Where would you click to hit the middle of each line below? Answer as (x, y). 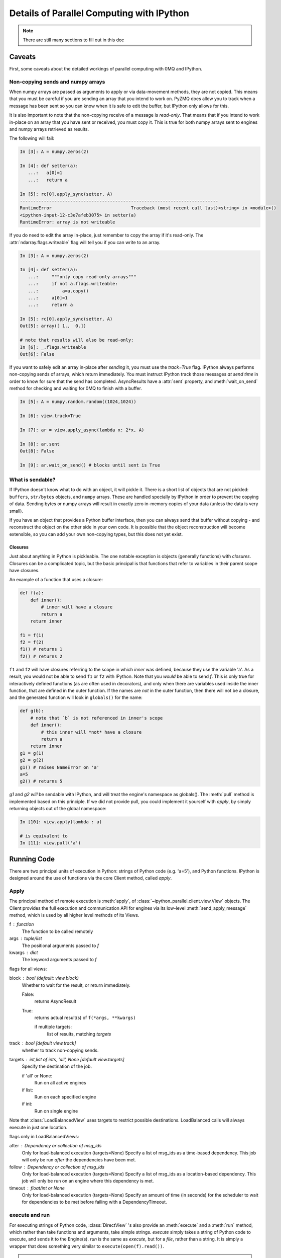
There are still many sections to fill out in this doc (74, 40)
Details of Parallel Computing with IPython (99, 13)
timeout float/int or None (37, 1188)
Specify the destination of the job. (57, 1066)
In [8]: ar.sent (40, 444)
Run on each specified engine (65, 1097)
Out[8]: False (37, 451)
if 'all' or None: (37, 1076)
